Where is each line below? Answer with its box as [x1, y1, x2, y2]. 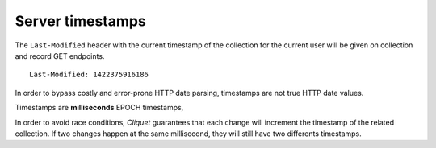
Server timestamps [15, 12, 147, 30]
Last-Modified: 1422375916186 [29, 70, 149, 80]
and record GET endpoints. [15, 51, 105, 60]
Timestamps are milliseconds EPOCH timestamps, [15, 103, 184, 113]
